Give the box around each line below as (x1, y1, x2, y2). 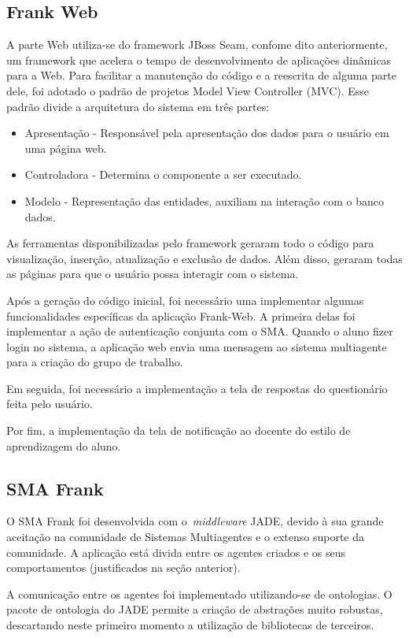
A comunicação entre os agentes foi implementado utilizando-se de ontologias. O (6, 585, 392, 602)
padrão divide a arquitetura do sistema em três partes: (6, 98, 270, 114)
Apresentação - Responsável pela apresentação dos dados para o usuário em (24, 124, 389, 141)
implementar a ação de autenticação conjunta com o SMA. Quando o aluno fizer (6, 323, 393, 339)
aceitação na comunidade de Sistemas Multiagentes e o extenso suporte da (6, 529, 364, 545)
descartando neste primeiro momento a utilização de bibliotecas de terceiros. (6, 617, 374, 633)
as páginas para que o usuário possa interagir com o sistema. (6, 265, 299, 282)
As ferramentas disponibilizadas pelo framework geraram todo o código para (6, 235, 374, 251)
